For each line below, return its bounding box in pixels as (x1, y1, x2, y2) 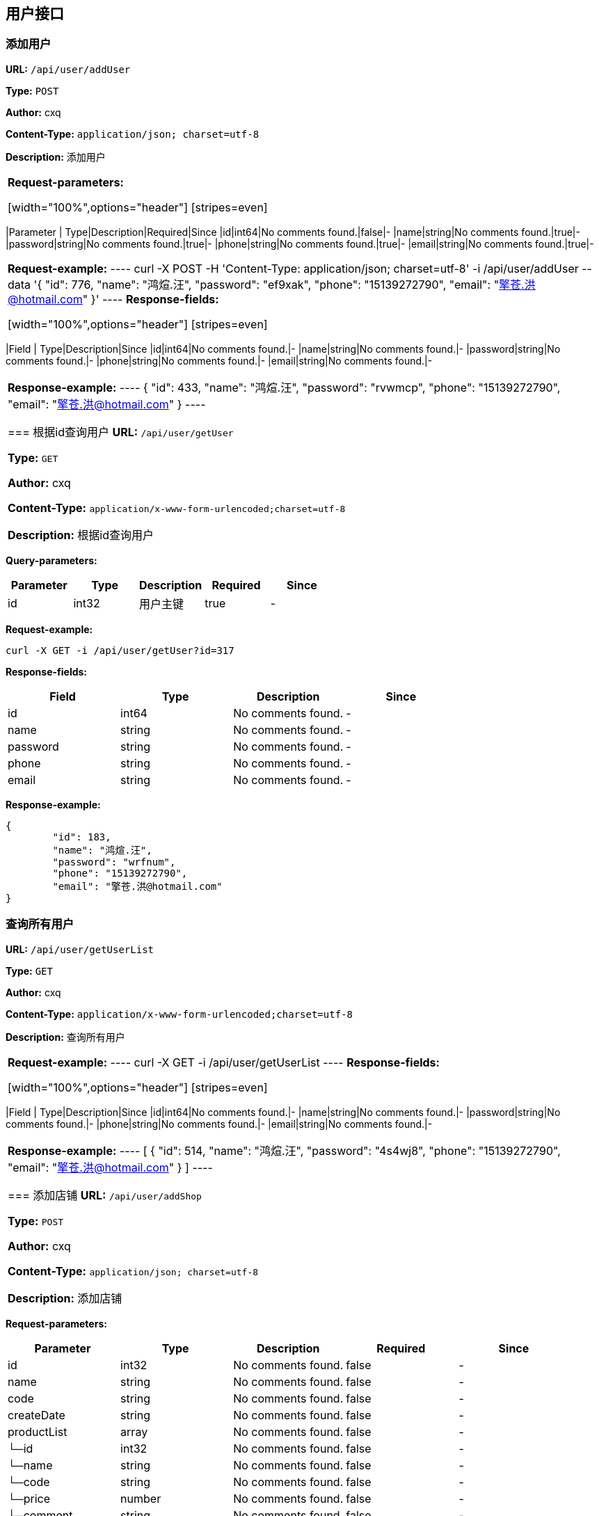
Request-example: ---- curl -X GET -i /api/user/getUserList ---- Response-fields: (8, 1055, 440, 1069)
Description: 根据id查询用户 (8, 527, 154, 542)
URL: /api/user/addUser (6, 63, 131, 75)
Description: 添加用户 (6, 150, 106, 163)
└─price (8, 1491, 50, 1506)
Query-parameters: (6, 554, 97, 566)
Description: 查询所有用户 (6, 1030, 125, 1043)
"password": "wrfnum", (52, 856, 176, 868)
